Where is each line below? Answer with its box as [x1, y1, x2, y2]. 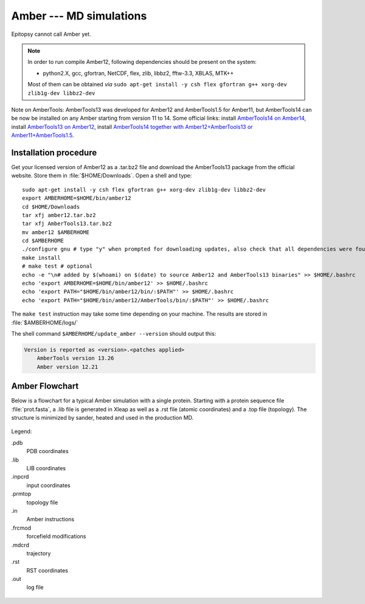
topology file [26, 499, 58, 506]
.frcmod [11, 524, 32, 532]
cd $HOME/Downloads [22, 203, 80, 210]
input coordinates [26, 481, 71, 489]
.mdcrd [11, 541, 30, 549]
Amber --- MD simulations [11, 9, 147, 23]
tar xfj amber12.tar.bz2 [22, 212, 96, 218]
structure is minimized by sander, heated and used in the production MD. [11, 414, 194, 422]
